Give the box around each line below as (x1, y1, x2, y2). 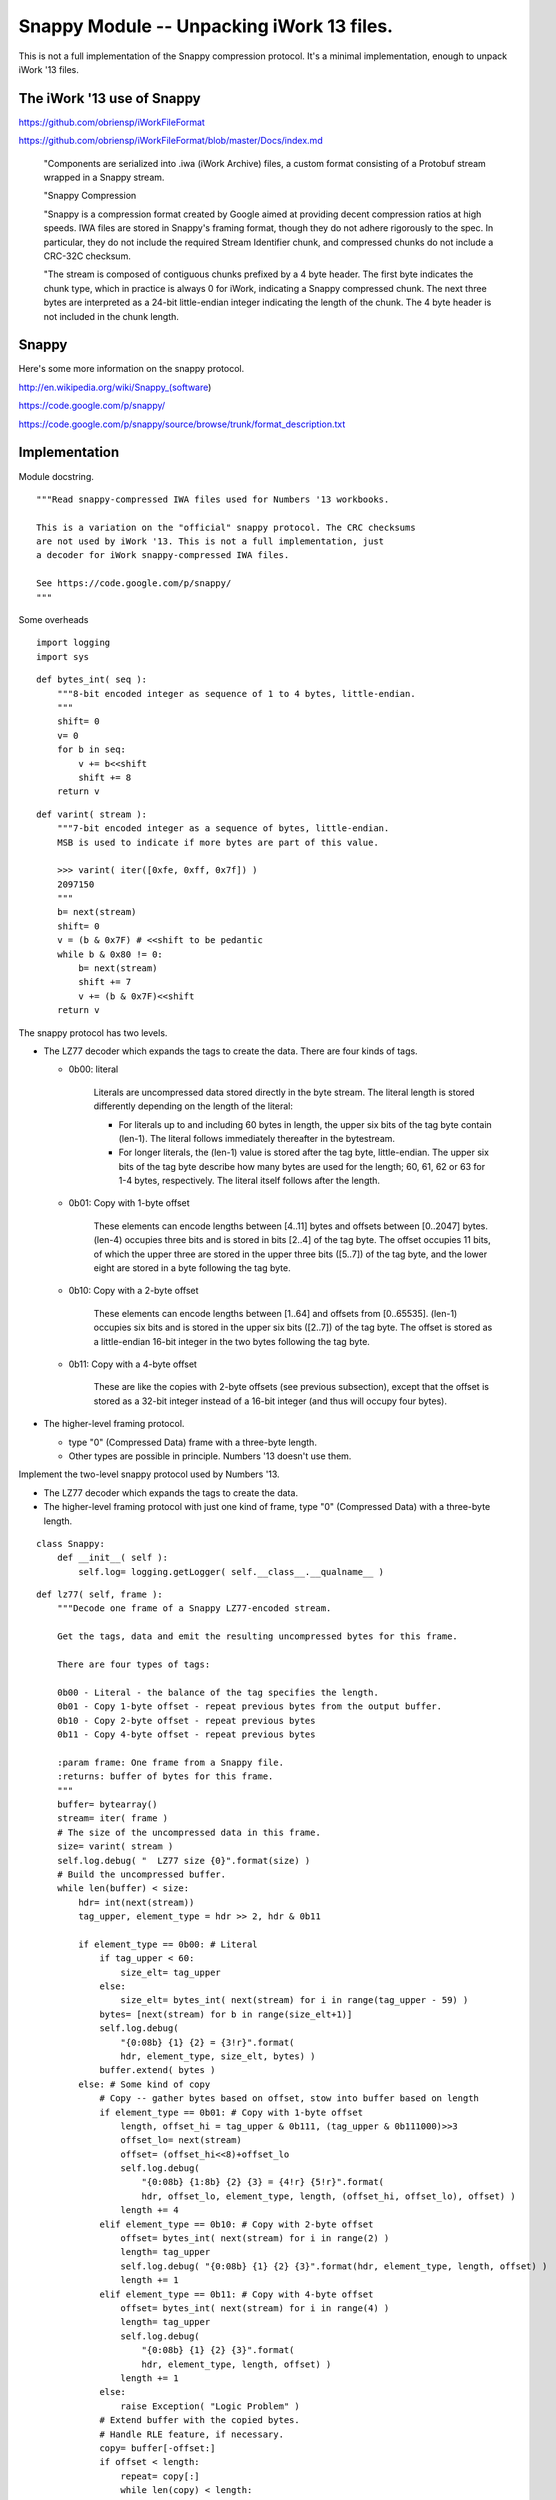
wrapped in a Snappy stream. (43, 171, 165, 184)
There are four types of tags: (56, 1659, 211, 1670)
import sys (36, 651, 90, 662)
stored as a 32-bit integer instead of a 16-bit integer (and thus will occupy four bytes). (93, 1395, 447, 1407)
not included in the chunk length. (43, 310, 180, 322)
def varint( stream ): (36, 808, 148, 820)
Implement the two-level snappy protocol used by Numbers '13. (18, 1468, 280, 1480)
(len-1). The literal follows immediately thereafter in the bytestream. (118, 1132, 395, 1144)
